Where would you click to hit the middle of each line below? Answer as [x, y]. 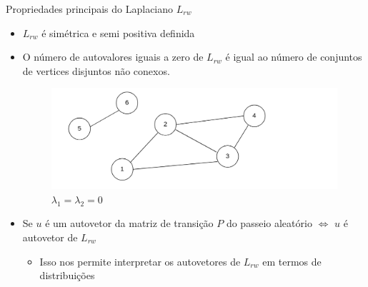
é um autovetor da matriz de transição [129, 223]
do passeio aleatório [269, 223]
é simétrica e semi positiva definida [118, 32]
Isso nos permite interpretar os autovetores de [140, 261]
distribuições [67, 275]
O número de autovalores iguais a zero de [113, 57]
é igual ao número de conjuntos [294, 57]
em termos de [292, 261]
